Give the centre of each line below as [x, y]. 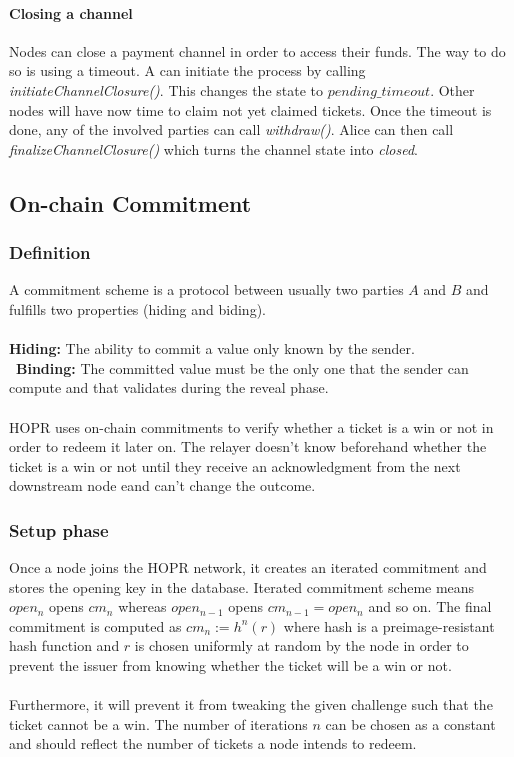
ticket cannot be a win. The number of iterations [158, 723]
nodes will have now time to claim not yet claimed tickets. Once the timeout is [250, 109]
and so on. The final [430, 606]
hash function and [64, 645]
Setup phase [59, 529]
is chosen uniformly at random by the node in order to [301, 645]
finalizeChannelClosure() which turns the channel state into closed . [213, 148]
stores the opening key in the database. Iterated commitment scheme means [242, 586]
